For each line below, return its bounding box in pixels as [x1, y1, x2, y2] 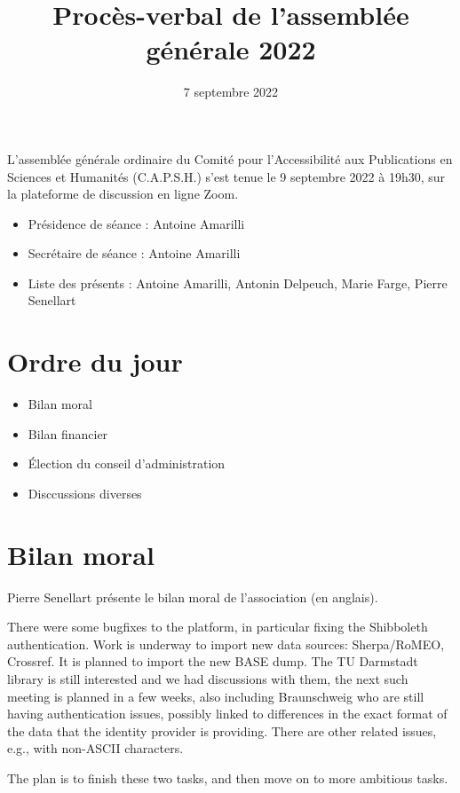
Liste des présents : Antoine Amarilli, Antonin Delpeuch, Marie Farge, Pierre [28, 273, 448, 292]
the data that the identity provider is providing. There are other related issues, [7, 721, 437, 740]
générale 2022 [146, 31, 316, 67]
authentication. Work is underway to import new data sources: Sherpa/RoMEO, [7, 634, 445, 653]
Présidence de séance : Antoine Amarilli [28, 214, 245, 232]
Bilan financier [28, 424, 108, 443]
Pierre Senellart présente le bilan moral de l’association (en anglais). [7, 587, 378, 606]
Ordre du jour [7, 343, 183, 380]
